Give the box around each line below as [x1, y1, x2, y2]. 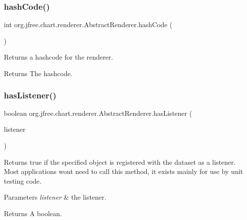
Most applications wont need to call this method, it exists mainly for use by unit [4, 166, 244, 176]
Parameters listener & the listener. [4, 192, 107, 202]
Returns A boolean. [4, 208, 62, 218]
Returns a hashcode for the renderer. [4, 52, 113, 62]
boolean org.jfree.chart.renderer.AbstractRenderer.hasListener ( [4, 108, 192, 118]
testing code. [4, 175, 42, 186]
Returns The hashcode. [4, 68, 73, 78]
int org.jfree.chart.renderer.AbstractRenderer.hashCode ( [4, 19, 172, 30]
